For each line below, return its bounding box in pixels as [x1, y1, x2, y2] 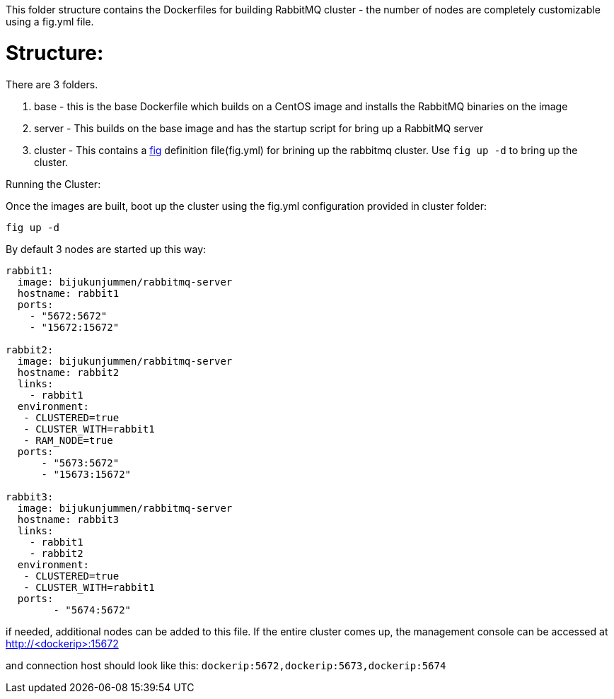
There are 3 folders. [6, 78, 98, 90]
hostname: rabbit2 [17, 366, 120, 378]
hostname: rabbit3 [17, 513, 120, 525]
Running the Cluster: [6, 177, 101, 190]
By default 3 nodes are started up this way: [6, 242, 207, 255]
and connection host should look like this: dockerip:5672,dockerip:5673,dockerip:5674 [6, 659, 446, 671]
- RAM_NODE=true [23, 434, 113, 446]
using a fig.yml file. [6, 16, 94, 28]
